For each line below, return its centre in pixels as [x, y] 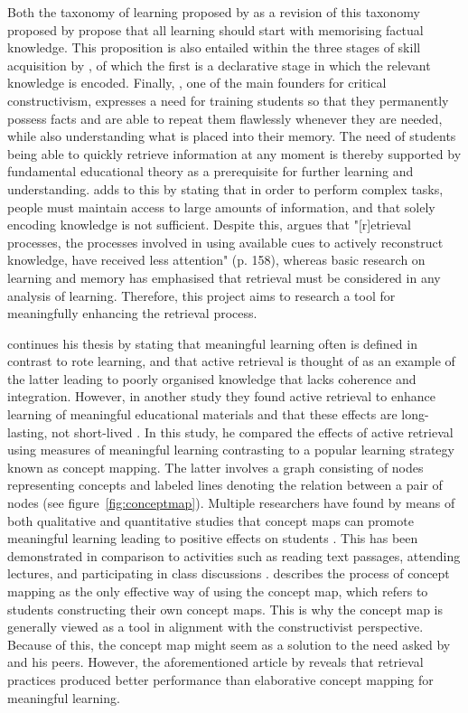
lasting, [28, 432]
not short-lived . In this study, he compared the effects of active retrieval [253, 432]
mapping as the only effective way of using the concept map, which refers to [218, 591]
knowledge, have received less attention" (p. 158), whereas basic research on [216, 260]
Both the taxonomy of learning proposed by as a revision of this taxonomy [214, 12]
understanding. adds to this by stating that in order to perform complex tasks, [225, 188]
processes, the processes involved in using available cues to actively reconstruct [225, 242]
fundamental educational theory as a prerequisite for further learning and [211, 171]
